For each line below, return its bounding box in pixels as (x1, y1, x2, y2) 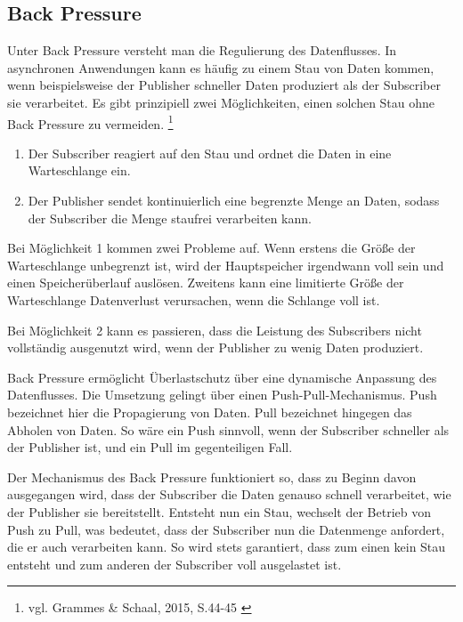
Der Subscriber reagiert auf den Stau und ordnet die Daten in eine (28, 143, 392, 162)
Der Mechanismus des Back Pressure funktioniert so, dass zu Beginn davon (7, 467, 417, 486)
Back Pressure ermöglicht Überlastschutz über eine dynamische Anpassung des (7, 368, 437, 386)
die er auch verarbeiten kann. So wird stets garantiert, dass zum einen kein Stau (7, 537, 446, 556)
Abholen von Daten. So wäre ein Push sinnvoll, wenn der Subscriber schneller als (7, 420, 450, 439)
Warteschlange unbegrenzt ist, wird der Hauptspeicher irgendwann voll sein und (7, 255, 444, 274)
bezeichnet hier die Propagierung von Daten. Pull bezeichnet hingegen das (7, 402, 412, 421)
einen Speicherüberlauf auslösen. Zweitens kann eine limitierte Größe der (7, 273, 404, 292)
